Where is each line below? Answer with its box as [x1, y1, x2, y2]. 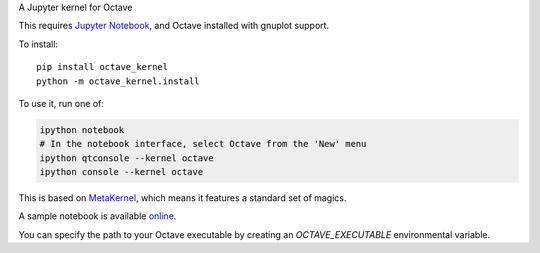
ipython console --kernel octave [39, 166, 204, 178]
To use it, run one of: [18, 97, 105, 109]
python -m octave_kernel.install [36, 75, 200, 87]
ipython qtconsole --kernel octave [39, 152, 214, 164]
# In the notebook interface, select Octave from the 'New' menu [39, 138, 367, 150]
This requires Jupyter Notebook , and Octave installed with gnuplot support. [18, 20, 330, 32]
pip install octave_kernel [36, 61, 169, 73]
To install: [18, 38, 59, 50]
